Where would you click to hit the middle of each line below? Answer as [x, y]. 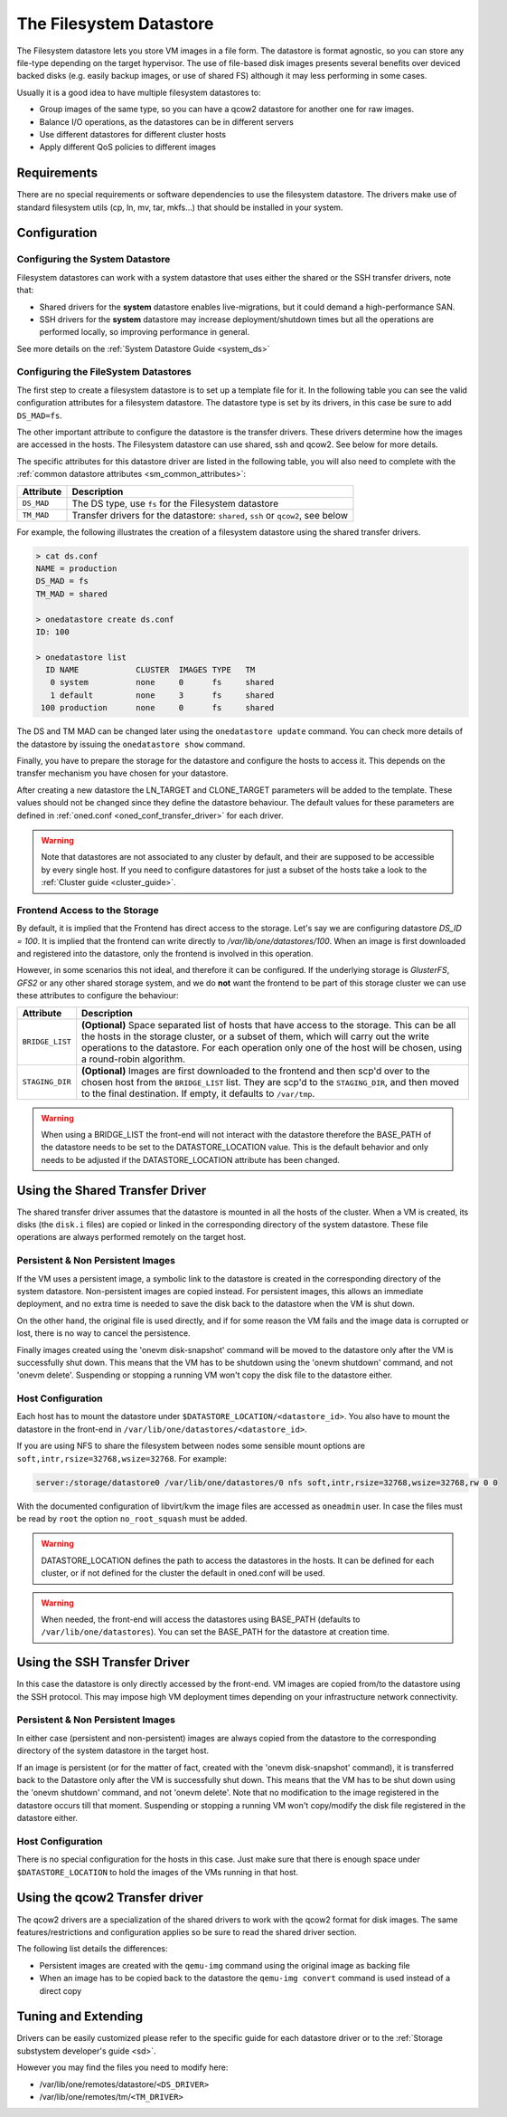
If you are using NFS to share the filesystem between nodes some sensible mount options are [191, 1446]
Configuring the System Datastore [94, 260]
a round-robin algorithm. [133, 1059]
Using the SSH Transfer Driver [103, 1662]
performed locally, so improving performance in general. [145, 332]
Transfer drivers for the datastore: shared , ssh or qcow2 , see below [210, 515]
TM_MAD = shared [72, 594]
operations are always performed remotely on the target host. [131, 1237]
